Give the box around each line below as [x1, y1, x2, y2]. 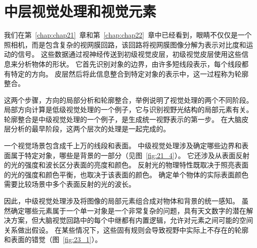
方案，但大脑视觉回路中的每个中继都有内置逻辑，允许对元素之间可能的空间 [10, 215, 253, 225]
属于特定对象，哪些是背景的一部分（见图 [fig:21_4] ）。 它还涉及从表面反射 [10, 150, 250, 160]
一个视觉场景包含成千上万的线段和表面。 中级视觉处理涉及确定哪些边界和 [4, 140, 242, 151]
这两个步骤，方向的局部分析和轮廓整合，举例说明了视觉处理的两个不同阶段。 [4, 94, 253, 105]
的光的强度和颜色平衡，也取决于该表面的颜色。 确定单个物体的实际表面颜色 [4, 169, 249, 179]
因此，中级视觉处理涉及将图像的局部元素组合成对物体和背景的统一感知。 [4, 196, 239, 206]
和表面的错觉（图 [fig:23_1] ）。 [4, 234, 102, 245]
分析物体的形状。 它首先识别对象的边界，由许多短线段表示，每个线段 [17, 58, 242, 69]
